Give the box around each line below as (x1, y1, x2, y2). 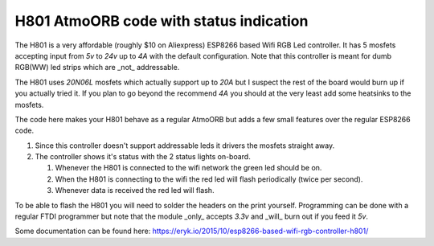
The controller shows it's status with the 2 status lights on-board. (35, 152, 251, 162)
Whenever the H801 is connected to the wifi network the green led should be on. (55, 163, 322, 173)
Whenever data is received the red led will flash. (55, 186, 215, 195)
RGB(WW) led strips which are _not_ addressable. (14, 63, 180, 72)
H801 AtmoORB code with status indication (14, 12, 309, 30)
